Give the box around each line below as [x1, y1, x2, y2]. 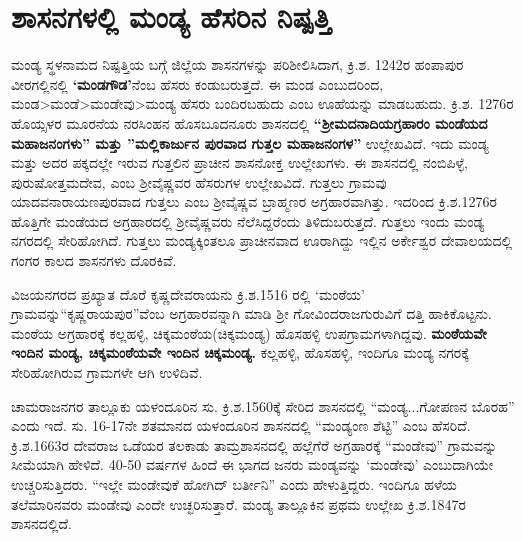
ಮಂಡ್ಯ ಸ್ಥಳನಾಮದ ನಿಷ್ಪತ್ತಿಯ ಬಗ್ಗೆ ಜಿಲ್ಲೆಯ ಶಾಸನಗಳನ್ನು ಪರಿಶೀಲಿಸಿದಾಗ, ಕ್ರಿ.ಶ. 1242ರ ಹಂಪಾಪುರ [11, 54, 464, 75]
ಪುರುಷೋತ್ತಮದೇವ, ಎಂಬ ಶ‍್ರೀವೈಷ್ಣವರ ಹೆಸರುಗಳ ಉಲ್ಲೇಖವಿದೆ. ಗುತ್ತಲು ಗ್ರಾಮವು [11, 171, 387, 192]
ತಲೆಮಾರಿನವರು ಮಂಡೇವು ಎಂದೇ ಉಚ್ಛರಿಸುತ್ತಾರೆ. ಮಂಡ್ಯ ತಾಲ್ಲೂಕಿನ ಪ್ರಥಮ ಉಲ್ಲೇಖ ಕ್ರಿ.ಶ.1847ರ [11, 493, 466, 514]
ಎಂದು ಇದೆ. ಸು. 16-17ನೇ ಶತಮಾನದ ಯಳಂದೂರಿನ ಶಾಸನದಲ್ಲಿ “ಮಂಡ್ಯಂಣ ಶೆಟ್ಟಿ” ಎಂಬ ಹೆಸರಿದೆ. [11, 415, 471, 436]
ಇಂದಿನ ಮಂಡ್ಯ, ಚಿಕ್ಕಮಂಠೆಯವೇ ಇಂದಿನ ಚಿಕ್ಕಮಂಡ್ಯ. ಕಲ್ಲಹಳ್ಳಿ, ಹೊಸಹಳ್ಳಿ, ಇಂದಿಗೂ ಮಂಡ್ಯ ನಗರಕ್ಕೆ [11, 342, 469, 363]
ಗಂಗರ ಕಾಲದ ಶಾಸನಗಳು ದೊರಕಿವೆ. [11, 250, 177, 271]
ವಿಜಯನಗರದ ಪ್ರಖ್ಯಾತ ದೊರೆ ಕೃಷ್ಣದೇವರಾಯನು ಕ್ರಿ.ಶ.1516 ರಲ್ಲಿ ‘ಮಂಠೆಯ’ [11, 283, 365, 304]
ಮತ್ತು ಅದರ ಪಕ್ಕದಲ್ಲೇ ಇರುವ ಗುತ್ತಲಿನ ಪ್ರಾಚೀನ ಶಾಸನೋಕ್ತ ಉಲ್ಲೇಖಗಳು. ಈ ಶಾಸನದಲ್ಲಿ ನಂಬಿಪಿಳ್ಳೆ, [11, 152, 468, 173]
